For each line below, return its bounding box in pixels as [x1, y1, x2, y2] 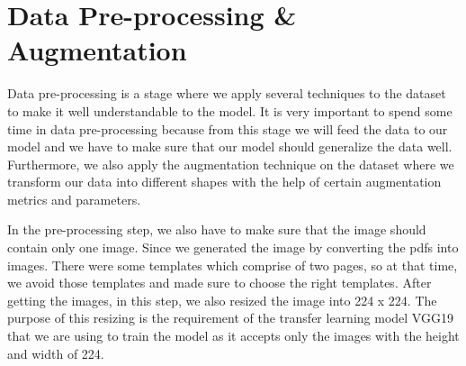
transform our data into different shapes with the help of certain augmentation [7, 172, 442, 191]
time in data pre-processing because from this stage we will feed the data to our [7, 119, 448, 138]
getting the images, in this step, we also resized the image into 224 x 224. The [7, 290, 437, 309]
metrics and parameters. [7, 189, 141, 208]
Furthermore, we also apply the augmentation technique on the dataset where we [7, 154, 454, 173]
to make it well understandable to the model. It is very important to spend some [7, 101, 453, 120]
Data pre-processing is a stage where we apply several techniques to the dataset [7, 84, 446, 103]
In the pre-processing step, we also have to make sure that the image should [7, 220, 426, 239]
